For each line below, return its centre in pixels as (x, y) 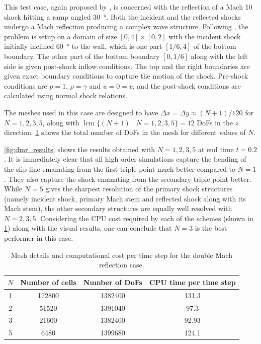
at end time (216, 149)
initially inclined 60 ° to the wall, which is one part (83, 46)
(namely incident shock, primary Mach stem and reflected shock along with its (125, 198)
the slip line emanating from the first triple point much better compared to (120, 168)
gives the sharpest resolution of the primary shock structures (139, 189)
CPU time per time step (192, 282)
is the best (211, 228)
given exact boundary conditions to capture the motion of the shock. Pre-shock (126, 76)
